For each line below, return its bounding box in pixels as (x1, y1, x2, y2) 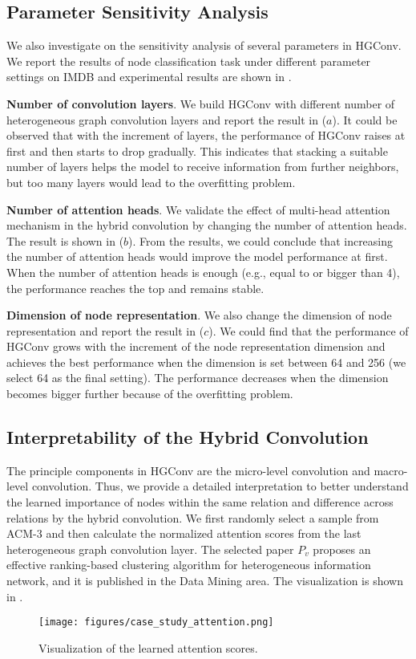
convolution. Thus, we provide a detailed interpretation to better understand (31, 478, 409, 494)
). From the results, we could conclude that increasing (128, 232, 394, 249)
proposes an (313, 540, 371, 557)
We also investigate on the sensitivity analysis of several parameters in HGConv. (6, 37, 402, 54)
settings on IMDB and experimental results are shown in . (6, 68, 292, 85)
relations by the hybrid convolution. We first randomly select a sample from (6, 509, 379, 526)
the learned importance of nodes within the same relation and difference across (6, 494, 394, 511)
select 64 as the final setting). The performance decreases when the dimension (6, 369, 389, 386)
